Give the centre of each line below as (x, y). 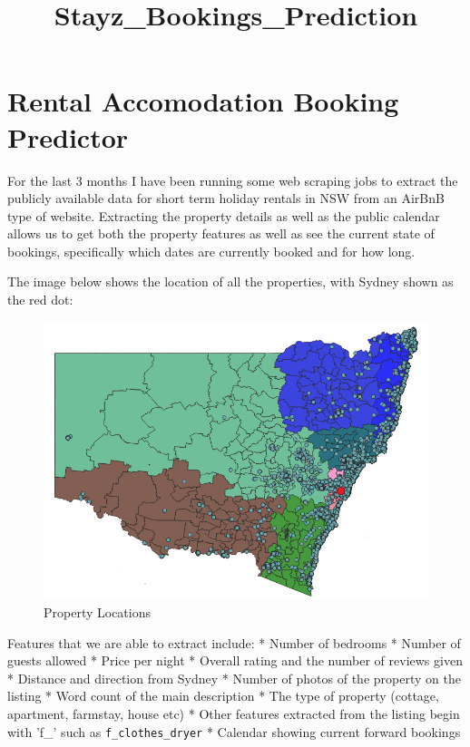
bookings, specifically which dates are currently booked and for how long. (211, 251)
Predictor (68, 136)
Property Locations (98, 612)
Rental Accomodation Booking (203, 101)
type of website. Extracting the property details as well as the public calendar (224, 215)
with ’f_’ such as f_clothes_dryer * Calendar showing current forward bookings (234, 731)
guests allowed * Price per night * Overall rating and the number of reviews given (235, 660)
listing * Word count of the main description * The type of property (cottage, (223, 696)
